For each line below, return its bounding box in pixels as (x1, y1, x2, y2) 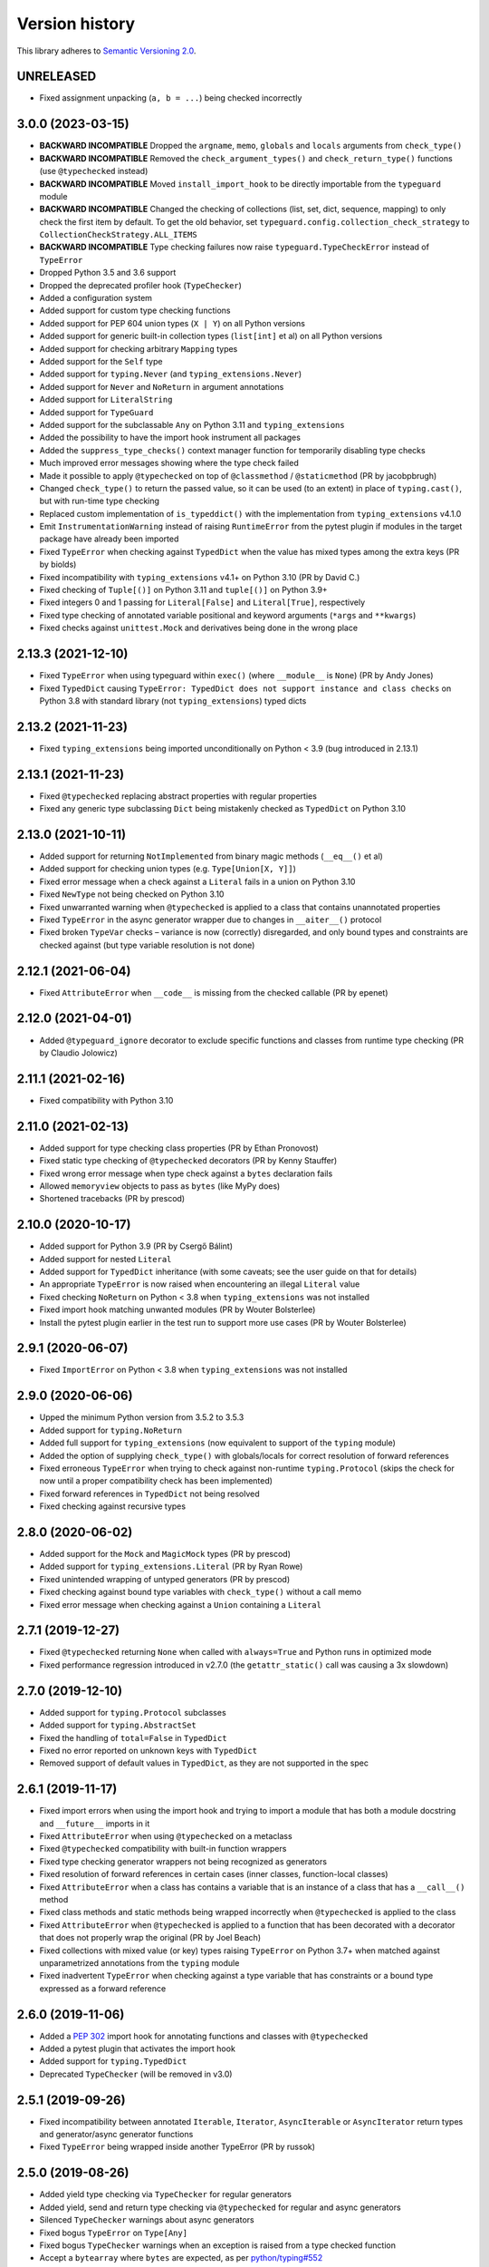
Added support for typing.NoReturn (39, 1425, 183, 1435)
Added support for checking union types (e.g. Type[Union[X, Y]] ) (39, 863, 296, 874)
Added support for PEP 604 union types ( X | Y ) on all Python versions (39, 317, 305, 328)
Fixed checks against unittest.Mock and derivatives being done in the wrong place (39, 622, 358, 634)
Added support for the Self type (39, 356, 163, 366)
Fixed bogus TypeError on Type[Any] (39, 2227, 188, 2238)
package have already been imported (39, 533, 179, 544)
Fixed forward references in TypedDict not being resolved (39, 1488, 260, 1499)
